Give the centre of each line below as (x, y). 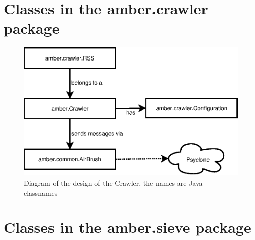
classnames (41, 192)
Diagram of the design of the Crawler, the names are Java (113, 183)
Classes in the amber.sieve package (127, 227)
